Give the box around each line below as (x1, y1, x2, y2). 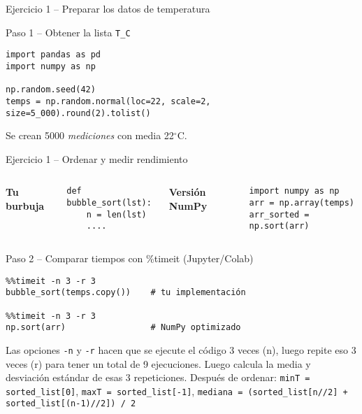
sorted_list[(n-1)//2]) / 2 (6, 399, 136, 409)
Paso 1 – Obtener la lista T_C (6, 24, 131, 39)
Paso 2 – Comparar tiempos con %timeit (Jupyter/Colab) (6, 251, 254, 265)
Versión (168, 185, 206, 199)
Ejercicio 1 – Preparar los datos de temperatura (6, 1, 210, 15)
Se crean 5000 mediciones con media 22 (6, 128, 174, 143)
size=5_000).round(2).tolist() (6, 108, 151, 118)
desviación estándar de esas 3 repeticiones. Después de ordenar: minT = (6, 370, 310, 385)
